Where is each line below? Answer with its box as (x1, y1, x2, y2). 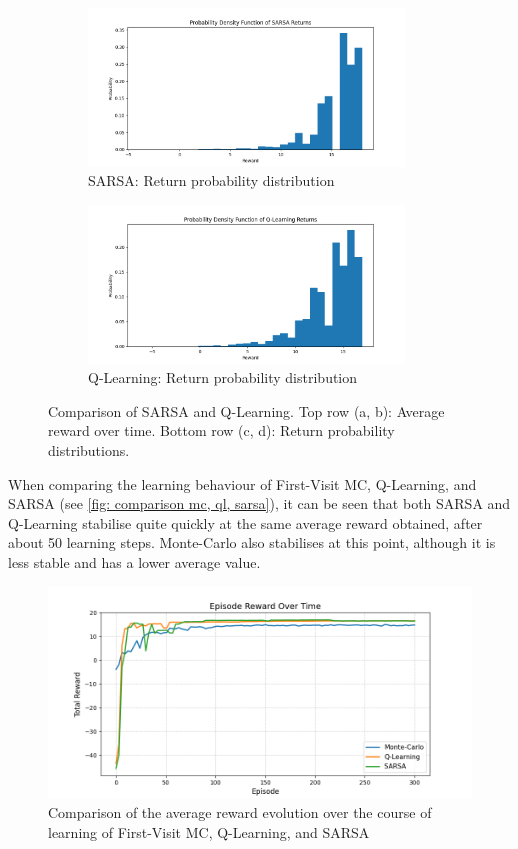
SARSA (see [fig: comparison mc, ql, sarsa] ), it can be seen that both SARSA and (8, 493, 511, 514)
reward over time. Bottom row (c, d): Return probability (48, 420, 395, 441)
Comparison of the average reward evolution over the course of (48, 802, 432, 823)
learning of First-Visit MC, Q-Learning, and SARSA (48, 821, 370, 842)
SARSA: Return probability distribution (88, 170, 335, 191)
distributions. (48, 440, 130, 461)
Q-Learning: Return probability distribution (88, 367, 358, 388)
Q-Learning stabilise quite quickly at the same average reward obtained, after (8, 512, 483, 533)
